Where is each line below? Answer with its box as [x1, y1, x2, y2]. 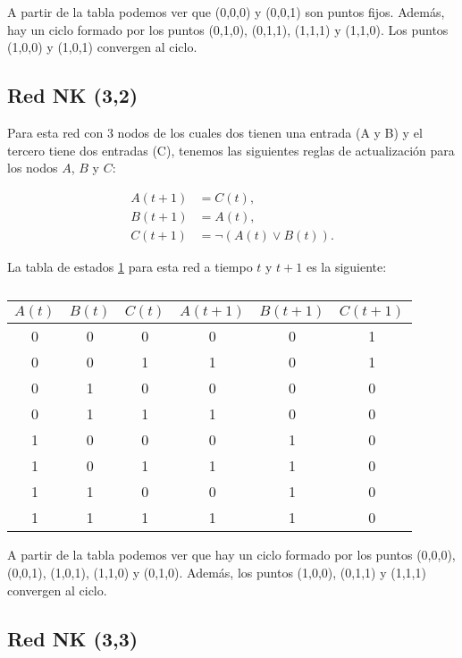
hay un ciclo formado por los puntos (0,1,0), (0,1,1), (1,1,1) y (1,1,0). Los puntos [7, 20, 449, 38]
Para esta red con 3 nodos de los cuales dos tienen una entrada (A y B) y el [7, 122, 423, 141]
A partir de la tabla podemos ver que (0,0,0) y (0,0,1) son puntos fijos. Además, [7, 3, 445, 21]
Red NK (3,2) [7, 81, 139, 109]
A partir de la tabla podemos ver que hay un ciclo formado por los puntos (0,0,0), [7, 545, 456, 564]
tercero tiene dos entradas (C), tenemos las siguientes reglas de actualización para [7, 140, 455, 159]
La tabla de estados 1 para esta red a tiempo [7, 257, 253, 275]
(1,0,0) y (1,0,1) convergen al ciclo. [7, 38, 197, 56]
